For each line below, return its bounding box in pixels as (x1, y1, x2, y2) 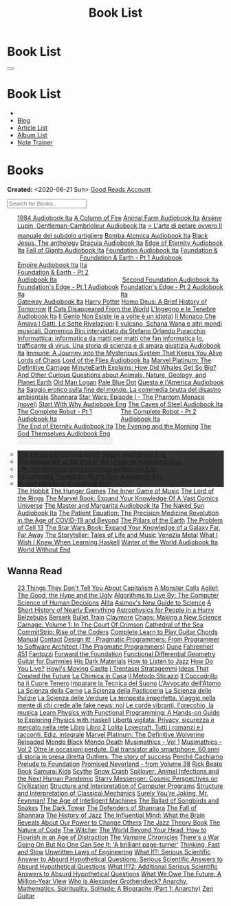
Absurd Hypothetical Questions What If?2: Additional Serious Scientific (16, 862, 218, 870)
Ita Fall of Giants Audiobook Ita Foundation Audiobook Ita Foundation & (16, 246, 218, 254)
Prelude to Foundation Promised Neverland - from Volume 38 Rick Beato (16, 760, 223, 768)
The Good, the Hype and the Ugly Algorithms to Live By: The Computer (16, 591, 219, 599)
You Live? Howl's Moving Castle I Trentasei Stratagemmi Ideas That (16, 664, 209, 673)
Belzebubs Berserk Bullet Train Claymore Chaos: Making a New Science (16, 613, 222, 621)
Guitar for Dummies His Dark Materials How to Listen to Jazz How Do (16, 657, 214, 665)
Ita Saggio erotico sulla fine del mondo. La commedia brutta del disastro (16, 385, 221, 393)
